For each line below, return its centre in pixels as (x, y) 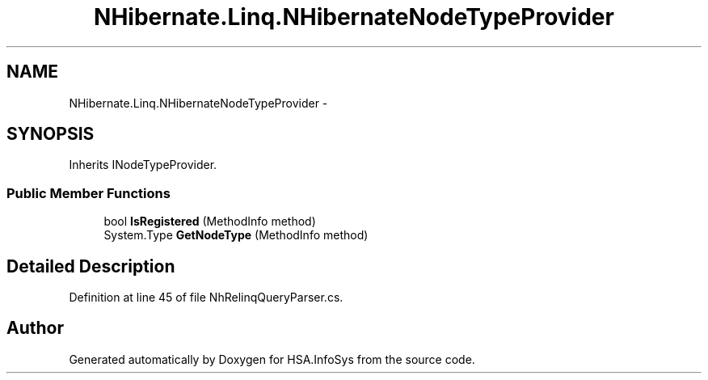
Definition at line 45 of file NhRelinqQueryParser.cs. (206, 298)
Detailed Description (91, 266)
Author (35, 328)
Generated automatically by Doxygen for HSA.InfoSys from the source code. (272, 359)
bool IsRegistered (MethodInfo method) (210, 222)
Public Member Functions (88, 193)
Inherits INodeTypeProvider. (143, 165)
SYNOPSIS (51, 134)
